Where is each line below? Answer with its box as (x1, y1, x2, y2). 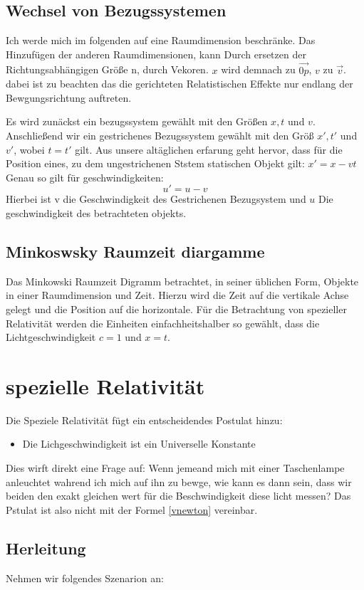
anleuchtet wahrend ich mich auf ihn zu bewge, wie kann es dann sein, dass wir (6, 474, 352, 489)
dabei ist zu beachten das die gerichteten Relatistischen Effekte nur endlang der (6, 76, 353, 91)
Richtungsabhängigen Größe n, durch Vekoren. (6, 62, 209, 77)
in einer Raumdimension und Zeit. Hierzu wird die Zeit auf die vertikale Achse (6, 288, 349, 302)
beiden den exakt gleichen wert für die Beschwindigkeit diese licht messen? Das (6, 488, 351, 503)
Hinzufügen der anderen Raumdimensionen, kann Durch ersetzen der (6, 46, 306, 61)
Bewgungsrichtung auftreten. (6, 90, 132, 105)
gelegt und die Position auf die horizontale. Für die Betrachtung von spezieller (6, 301, 347, 316)
